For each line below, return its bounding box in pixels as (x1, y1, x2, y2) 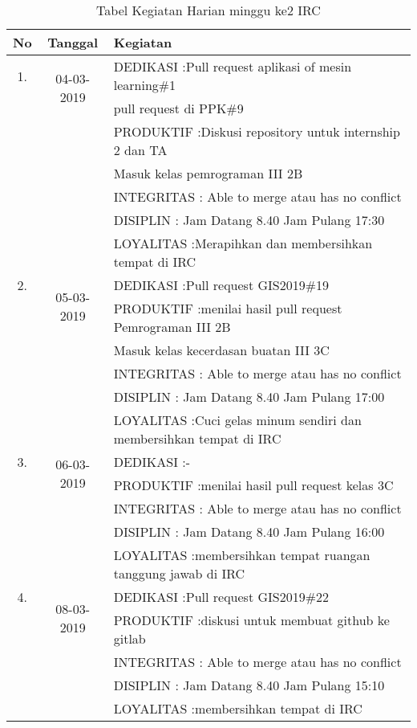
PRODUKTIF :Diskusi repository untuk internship (113, 122, 400, 141)
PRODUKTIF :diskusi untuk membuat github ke (113, 611, 390, 629)
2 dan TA (113, 141, 168, 159)
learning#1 (113, 76, 176, 94)
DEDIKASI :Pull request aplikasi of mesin (113, 57, 352, 76)
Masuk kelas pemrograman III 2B (113, 164, 303, 182)
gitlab (113, 629, 146, 648)
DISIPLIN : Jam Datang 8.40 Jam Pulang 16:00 (113, 522, 385, 541)
